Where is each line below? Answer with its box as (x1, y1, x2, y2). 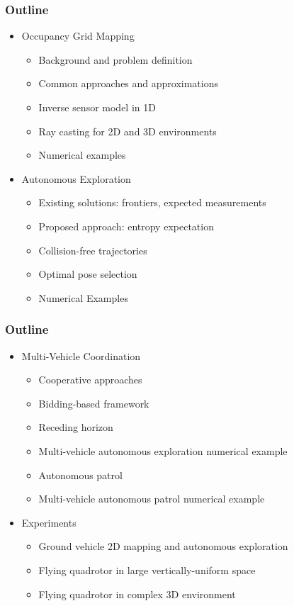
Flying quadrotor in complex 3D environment (38, 586, 236, 601)
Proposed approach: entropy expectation (38, 218, 214, 233)
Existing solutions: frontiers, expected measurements (38, 195, 266, 210)
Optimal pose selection (38, 266, 137, 281)
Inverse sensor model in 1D (38, 100, 156, 114)
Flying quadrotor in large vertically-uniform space (38, 562, 256, 577)
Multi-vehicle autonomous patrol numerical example (38, 491, 265, 506)
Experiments (21, 515, 77, 529)
